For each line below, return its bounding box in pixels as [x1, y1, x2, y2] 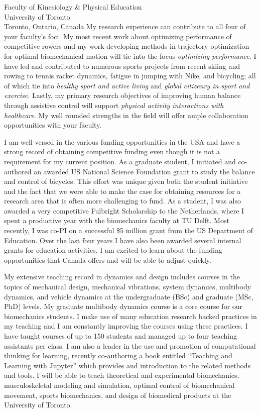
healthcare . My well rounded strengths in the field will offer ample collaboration [4, 110, 248, 120]
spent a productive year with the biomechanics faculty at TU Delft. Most [4, 215, 229, 226]
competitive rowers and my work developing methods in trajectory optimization [4, 41, 249, 51]
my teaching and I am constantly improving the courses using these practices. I [4, 321, 248, 331]
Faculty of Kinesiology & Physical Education [4, 2, 142, 12]
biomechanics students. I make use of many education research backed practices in [4, 311, 257, 321]
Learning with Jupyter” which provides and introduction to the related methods [4, 360, 251, 370]
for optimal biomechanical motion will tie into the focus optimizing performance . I [4, 50, 256, 61]
